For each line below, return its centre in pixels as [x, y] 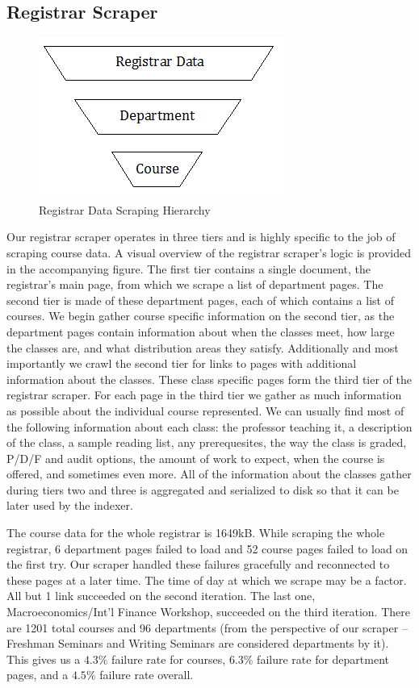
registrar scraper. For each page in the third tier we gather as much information [204, 395]
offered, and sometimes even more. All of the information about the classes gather [209, 474]
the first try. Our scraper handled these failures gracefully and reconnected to [198, 564]
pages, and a [38, 675]
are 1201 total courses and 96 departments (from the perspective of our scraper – [207, 627]
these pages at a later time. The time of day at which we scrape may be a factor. [207, 580]
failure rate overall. [147, 675]
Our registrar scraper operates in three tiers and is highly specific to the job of [201, 237]
